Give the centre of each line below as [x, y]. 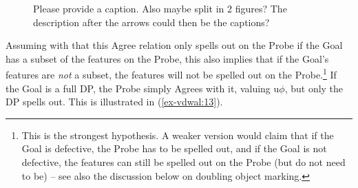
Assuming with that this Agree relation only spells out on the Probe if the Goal [174, 45]
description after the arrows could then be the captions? [151, 22]
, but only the [314, 88]
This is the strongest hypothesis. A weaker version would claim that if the [178, 135]
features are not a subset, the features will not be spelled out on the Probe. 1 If [171, 74]
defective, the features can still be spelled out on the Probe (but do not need [183, 162]
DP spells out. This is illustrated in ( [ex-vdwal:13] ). [114, 102]
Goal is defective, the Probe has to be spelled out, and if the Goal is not [174, 148]
